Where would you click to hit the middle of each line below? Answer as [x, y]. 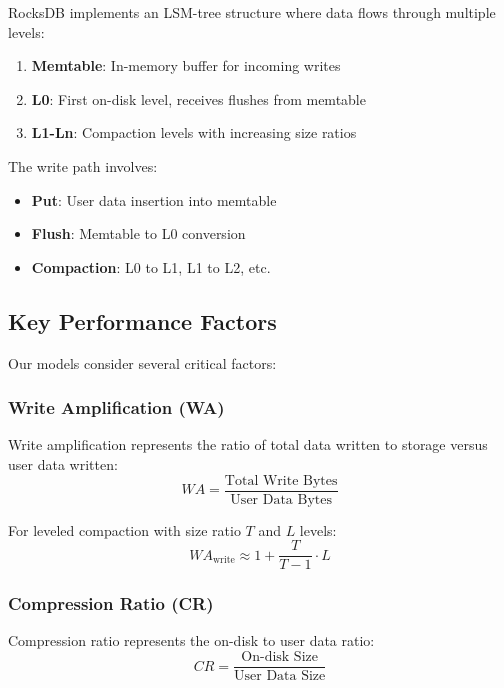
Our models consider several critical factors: [142, 362]
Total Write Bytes [281, 480]
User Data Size [280, 676]
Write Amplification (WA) [116, 407]
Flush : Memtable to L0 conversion [138, 233]
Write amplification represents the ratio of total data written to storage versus [248, 444]
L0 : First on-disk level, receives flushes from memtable [198, 98]
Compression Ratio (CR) [111, 603]
